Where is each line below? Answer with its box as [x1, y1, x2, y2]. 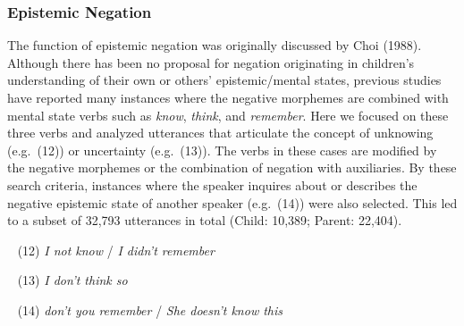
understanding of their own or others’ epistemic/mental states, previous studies [7, 71, 442, 89]
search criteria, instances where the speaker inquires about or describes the [7, 175, 418, 194]
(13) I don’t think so [17, 271, 128, 289]
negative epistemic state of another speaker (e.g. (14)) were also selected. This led [7, 193, 458, 212]
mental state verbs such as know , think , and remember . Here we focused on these [7, 105, 449, 124]
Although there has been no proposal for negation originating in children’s [7, 53, 415, 71]
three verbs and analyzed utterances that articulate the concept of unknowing [7, 123, 434, 142]
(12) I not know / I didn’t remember [17, 240, 215, 259]
